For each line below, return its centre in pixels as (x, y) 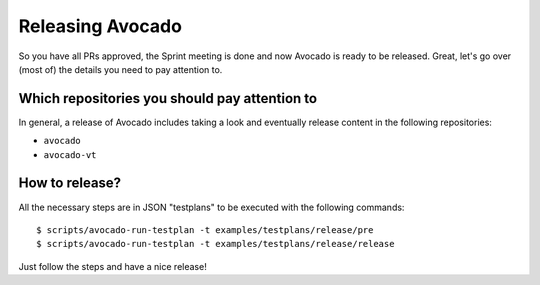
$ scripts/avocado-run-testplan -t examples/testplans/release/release (215, 244)
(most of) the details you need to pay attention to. (120, 69)
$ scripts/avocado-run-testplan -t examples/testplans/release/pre (205, 229)
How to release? (70, 183)
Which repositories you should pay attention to (168, 98)
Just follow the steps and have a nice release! (112, 266)
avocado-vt (70, 154)
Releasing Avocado (100, 26)
